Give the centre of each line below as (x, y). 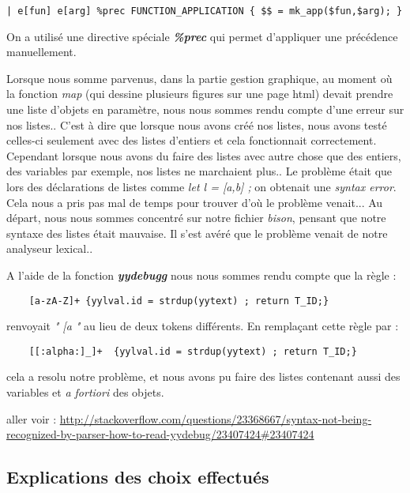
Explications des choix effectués (138, 477)
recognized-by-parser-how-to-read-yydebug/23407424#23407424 (160, 434)
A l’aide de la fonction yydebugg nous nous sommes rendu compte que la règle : (201, 275)
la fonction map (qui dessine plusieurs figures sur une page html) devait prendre (200, 94)
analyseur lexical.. (50, 248)
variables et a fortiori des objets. (85, 392)
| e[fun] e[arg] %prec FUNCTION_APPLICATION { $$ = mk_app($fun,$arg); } (205, 11)
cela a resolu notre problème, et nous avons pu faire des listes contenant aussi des (203, 376)
